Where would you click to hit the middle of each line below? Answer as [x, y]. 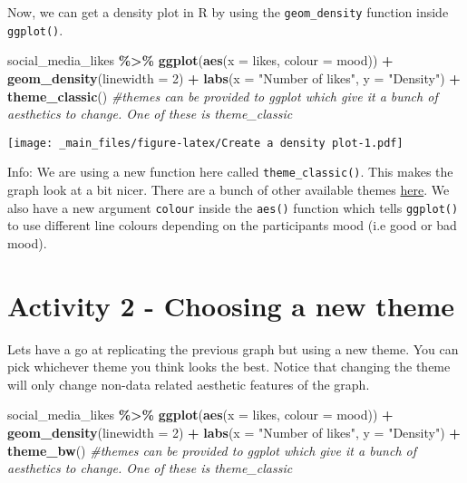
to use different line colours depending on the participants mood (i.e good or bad [232, 225]
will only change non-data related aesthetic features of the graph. [189, 384]
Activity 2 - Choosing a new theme [231, 305]
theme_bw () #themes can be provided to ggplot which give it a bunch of [212, 450]
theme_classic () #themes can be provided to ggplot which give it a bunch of [223, 96]
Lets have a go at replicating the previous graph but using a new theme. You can [233, 348]
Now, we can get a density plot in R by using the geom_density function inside [228, 12]
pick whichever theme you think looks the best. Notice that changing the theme [229, 367]
